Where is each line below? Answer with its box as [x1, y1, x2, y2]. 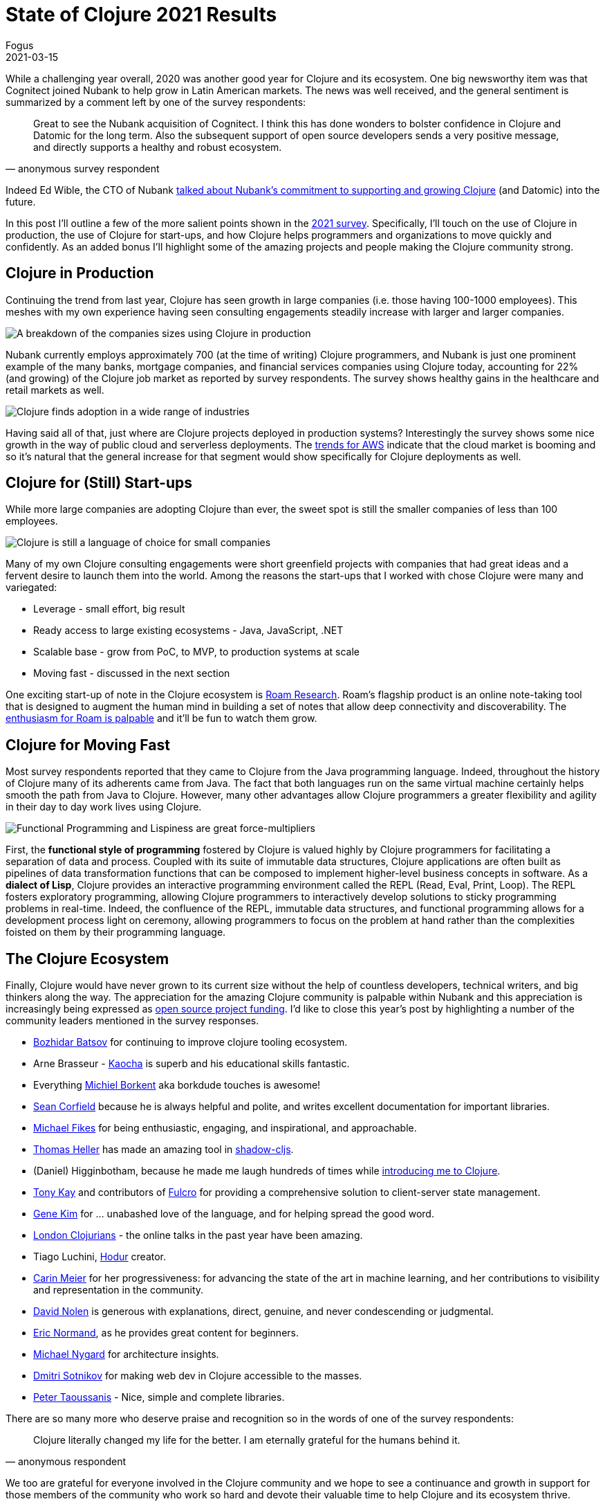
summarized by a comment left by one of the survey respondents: [6, 96, 306, 108]
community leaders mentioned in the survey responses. [6, 1015, 259, 1027]
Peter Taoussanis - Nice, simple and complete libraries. [33, 1391, 285, 1404]
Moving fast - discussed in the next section [33, 667, 230, 680]
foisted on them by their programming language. [6, 926, 226, 938]
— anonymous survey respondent [6, 162, 160, 174]
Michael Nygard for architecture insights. [33, 1348, 219, 1361]
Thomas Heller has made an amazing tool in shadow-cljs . [33, 1143, 294, 1156]
